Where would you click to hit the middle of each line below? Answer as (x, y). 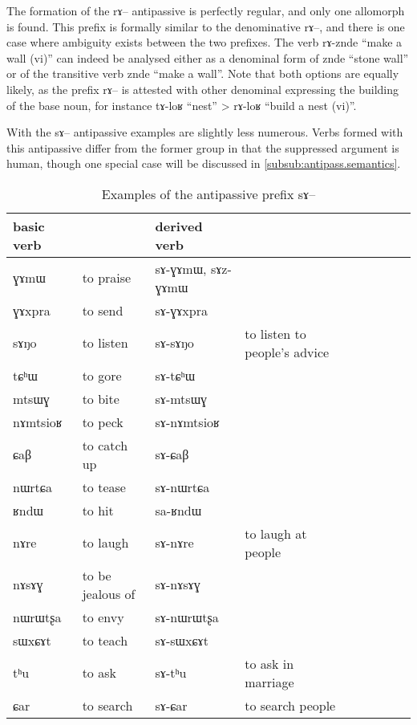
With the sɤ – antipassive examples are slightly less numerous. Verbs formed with (205, 132)
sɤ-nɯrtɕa (182, 487)
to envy (103, 617)
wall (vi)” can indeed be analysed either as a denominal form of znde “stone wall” (208, 57)
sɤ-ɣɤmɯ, (181, 268)
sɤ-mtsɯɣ (181, 398)
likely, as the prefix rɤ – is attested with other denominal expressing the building (203, 89)
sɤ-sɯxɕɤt (182, 640)
